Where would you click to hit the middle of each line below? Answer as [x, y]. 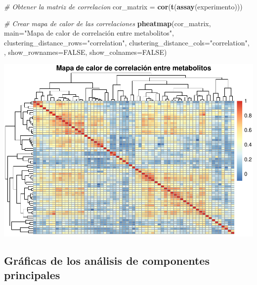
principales [32, 275]
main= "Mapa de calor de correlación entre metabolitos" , [89, 33]
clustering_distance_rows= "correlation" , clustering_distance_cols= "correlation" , [127, 42]
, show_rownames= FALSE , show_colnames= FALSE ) [86, 52]
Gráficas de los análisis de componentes [107, 260]
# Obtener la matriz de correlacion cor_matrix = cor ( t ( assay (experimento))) [123, 6]
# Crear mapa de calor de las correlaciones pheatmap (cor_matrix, [107, 23]
